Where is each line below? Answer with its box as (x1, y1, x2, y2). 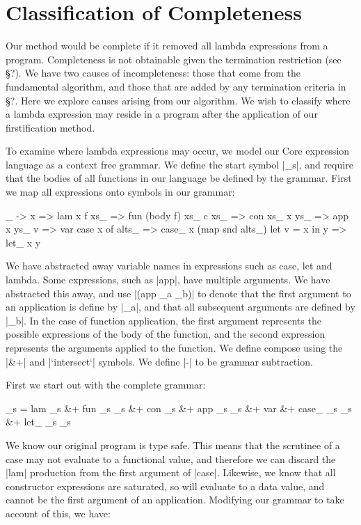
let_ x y (6, 235, 41, 249)
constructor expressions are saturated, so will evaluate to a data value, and (6, 478, 325, 493)
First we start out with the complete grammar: (6, 377, 206, 392)
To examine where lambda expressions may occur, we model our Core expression (6, 143, 350, 158)
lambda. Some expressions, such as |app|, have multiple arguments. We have (6, 272, 330, 287)
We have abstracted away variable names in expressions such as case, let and (6, 258, 332, 273)
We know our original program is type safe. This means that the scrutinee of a (6, 437, 340, 452)
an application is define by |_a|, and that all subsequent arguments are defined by (6, 299, 355, 314)
